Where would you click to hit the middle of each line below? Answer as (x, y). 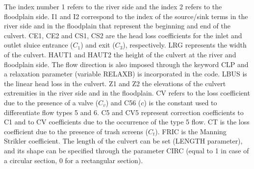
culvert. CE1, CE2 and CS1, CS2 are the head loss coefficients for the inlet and (123, 35)
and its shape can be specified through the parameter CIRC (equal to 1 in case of (127, 150)
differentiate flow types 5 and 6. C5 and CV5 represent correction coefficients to (124, 112)
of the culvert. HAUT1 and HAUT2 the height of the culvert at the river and (120, 54)
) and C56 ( (123, 102)
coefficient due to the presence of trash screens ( (76, 131)
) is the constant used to (180, 102)
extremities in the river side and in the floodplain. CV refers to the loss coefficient (127, 93)
